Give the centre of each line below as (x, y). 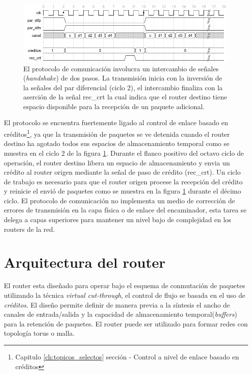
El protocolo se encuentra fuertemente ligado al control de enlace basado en (116, 122)
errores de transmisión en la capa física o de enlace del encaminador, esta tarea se (125, 210)
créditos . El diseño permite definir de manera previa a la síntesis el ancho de (117, 304)
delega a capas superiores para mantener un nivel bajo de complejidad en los (118, 220)
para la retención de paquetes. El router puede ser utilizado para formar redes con (126, 323)
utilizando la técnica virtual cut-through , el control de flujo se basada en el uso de (125, 295)
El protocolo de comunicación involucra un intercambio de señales (121, 68)
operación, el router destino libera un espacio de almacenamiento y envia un (117, 162)
